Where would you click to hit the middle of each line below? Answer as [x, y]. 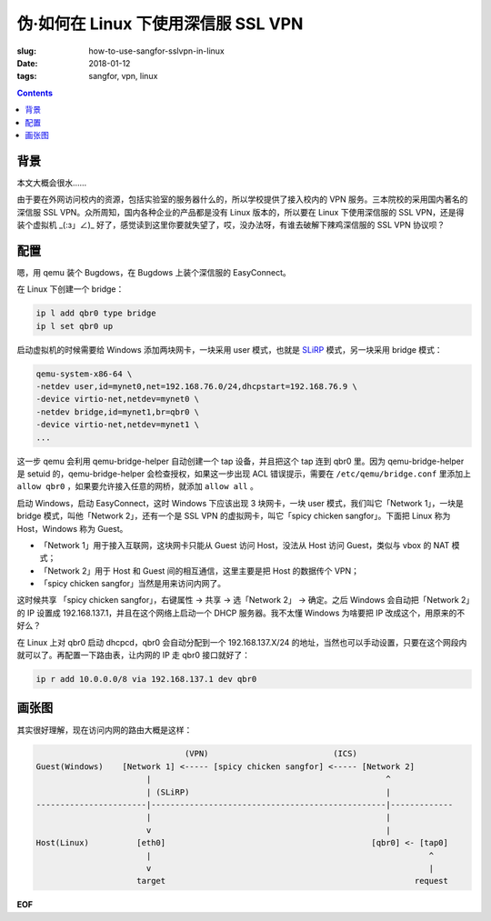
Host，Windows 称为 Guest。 [72, 528]
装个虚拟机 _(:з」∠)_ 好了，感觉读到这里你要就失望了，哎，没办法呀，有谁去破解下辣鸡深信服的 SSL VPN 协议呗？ [231, 225]
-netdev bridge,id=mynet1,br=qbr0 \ [118, 412]
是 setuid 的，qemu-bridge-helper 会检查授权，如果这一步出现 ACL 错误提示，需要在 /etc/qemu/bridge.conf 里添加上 [244, 474]
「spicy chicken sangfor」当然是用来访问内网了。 [133, 584]
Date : [27, 63]
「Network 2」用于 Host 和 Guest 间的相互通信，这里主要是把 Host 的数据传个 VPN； [199, 571]
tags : [27, 76]
